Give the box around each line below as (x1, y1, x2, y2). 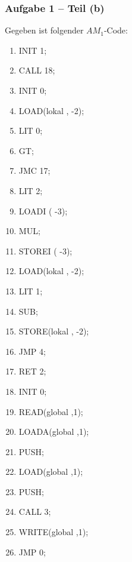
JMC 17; (18, 164, 51, 177)
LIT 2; (18, 184, 43, 196)
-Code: (103, 24, 128, 36)
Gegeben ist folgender (5, 24, 84, 36)
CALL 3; (18, 505, 51, 518)
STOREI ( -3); (18, 244, 73, 257)
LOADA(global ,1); (18, 425, 89, 438)
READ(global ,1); (18, 405, 83, 417)
